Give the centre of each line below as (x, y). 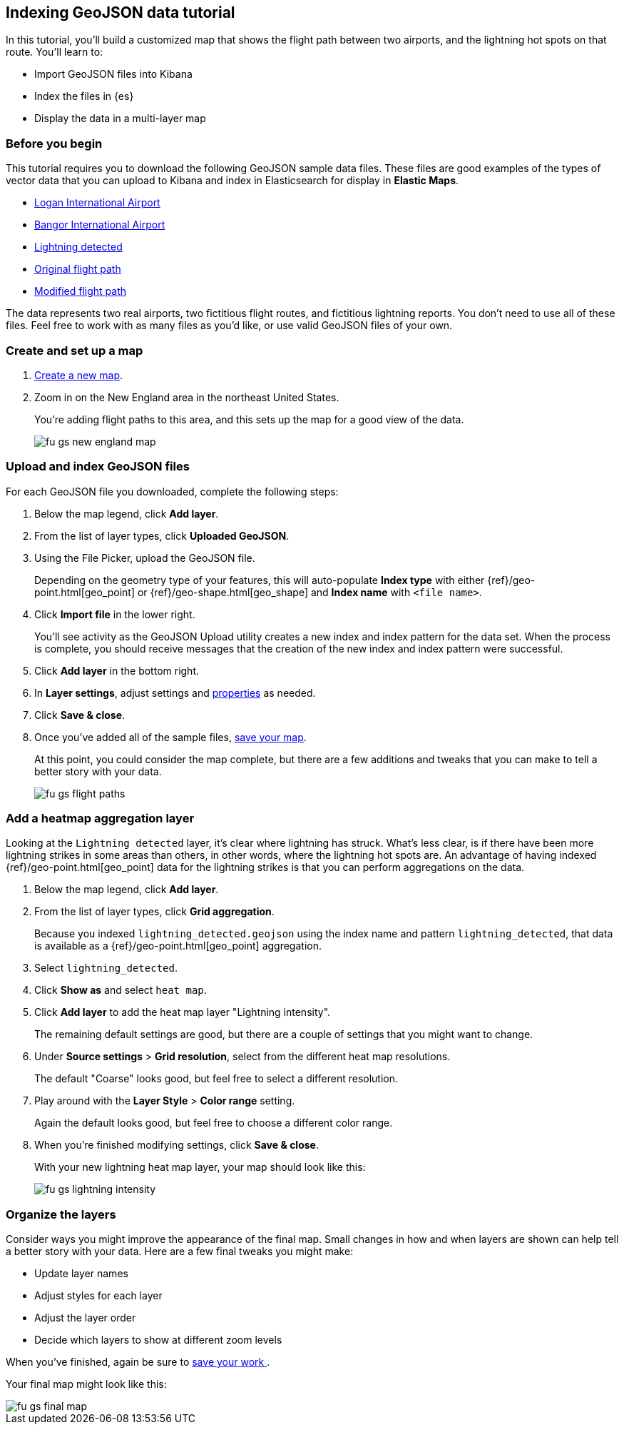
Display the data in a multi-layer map (120, 119)
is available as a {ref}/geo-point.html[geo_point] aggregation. (178, 946)
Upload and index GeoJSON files (98, 467)
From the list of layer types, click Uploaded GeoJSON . (162, 535)
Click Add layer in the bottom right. (117, 670)
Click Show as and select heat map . (121, 990)
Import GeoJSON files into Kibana (113, 74)
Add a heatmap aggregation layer (100, 819)
